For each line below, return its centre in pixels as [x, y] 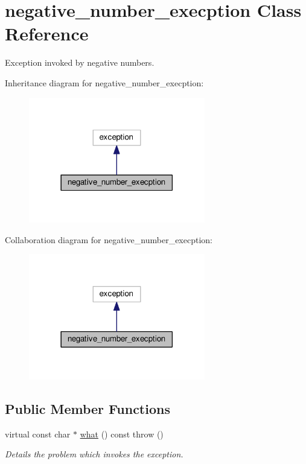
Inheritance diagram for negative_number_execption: [104, 82]
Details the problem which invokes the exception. [94, 454]
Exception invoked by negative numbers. [80, 62]
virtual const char [38, 434]
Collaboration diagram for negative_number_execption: [109, 239]
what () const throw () [122, 434]
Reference [47, 33]
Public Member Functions [88, 408]
